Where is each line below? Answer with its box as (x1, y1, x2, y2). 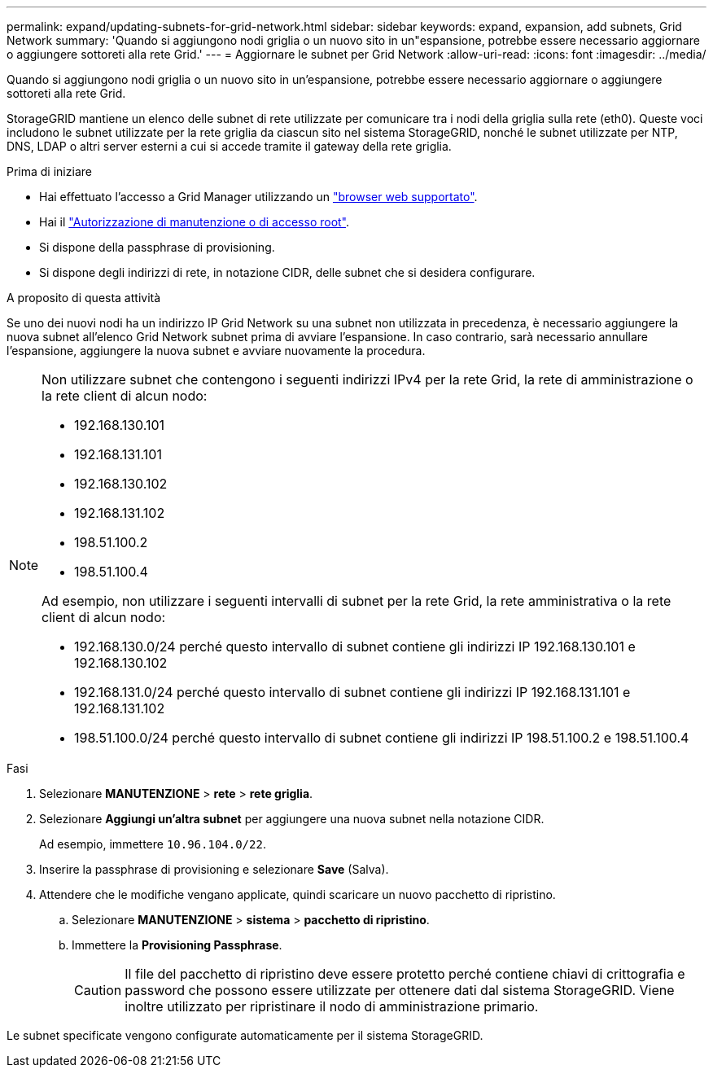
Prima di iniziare (7, 164, 92, 178)
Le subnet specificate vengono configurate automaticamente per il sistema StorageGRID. (7, 1028, 483, 1042)
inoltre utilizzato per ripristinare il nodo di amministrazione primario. (125, 998, 539, 1015)
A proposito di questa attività (7, 291, 161, 305)
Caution (74, 982, 122, 998)
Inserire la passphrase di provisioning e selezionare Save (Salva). (39, 862, 389, 876)
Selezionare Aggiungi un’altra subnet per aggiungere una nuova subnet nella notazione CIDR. (39, 812, 545, 826)
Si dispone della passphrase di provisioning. (39, 240, 275, 254)
